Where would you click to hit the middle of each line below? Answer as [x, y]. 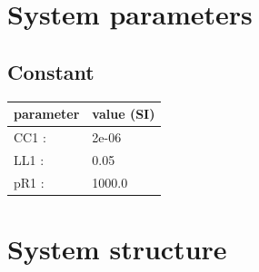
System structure [117, 248]
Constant [51, 71]
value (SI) [124, 114]
